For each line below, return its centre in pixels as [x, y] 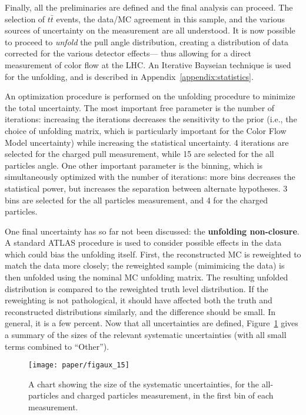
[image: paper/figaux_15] [79, 365]
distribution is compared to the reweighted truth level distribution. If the [137, 288]
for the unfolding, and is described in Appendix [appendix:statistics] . [129, 76]
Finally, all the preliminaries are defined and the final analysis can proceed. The [149, 7]
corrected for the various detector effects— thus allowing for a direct [128, 53]
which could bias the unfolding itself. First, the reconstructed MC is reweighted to [153, 254]
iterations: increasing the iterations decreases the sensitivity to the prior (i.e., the [151, 119]
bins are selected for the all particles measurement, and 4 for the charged [136, 200]
